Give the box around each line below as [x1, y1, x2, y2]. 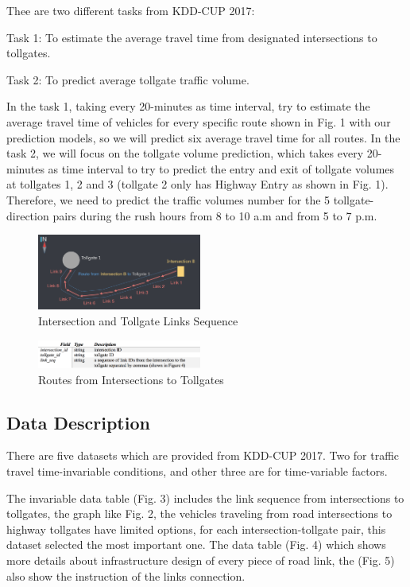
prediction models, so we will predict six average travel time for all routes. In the [6, 129, 400, 146]
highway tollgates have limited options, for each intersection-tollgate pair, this [6, 520, 386, 537]
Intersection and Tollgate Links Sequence [38, 313, 238, 329]
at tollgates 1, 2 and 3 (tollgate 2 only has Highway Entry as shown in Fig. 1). [6, 176, 389, 192]
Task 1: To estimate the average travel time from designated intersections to [6, 29, 377, 45]
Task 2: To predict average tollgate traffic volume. [6, 71, 249, 87]
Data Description [6, 410, 150, 434]
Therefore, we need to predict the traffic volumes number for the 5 [6, 191, 331, 208]
